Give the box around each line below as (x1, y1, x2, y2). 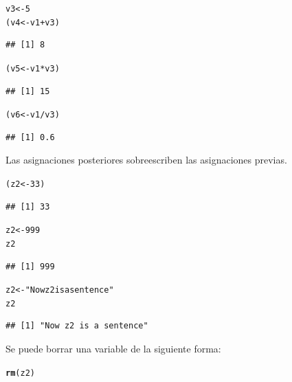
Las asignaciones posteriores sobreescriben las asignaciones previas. (5, 153, 287, 167)
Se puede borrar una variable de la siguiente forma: (5, 341, 221, 356)
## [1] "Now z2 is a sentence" (5, 321, 148, 331)
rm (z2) (5, 368, 35, 378)
